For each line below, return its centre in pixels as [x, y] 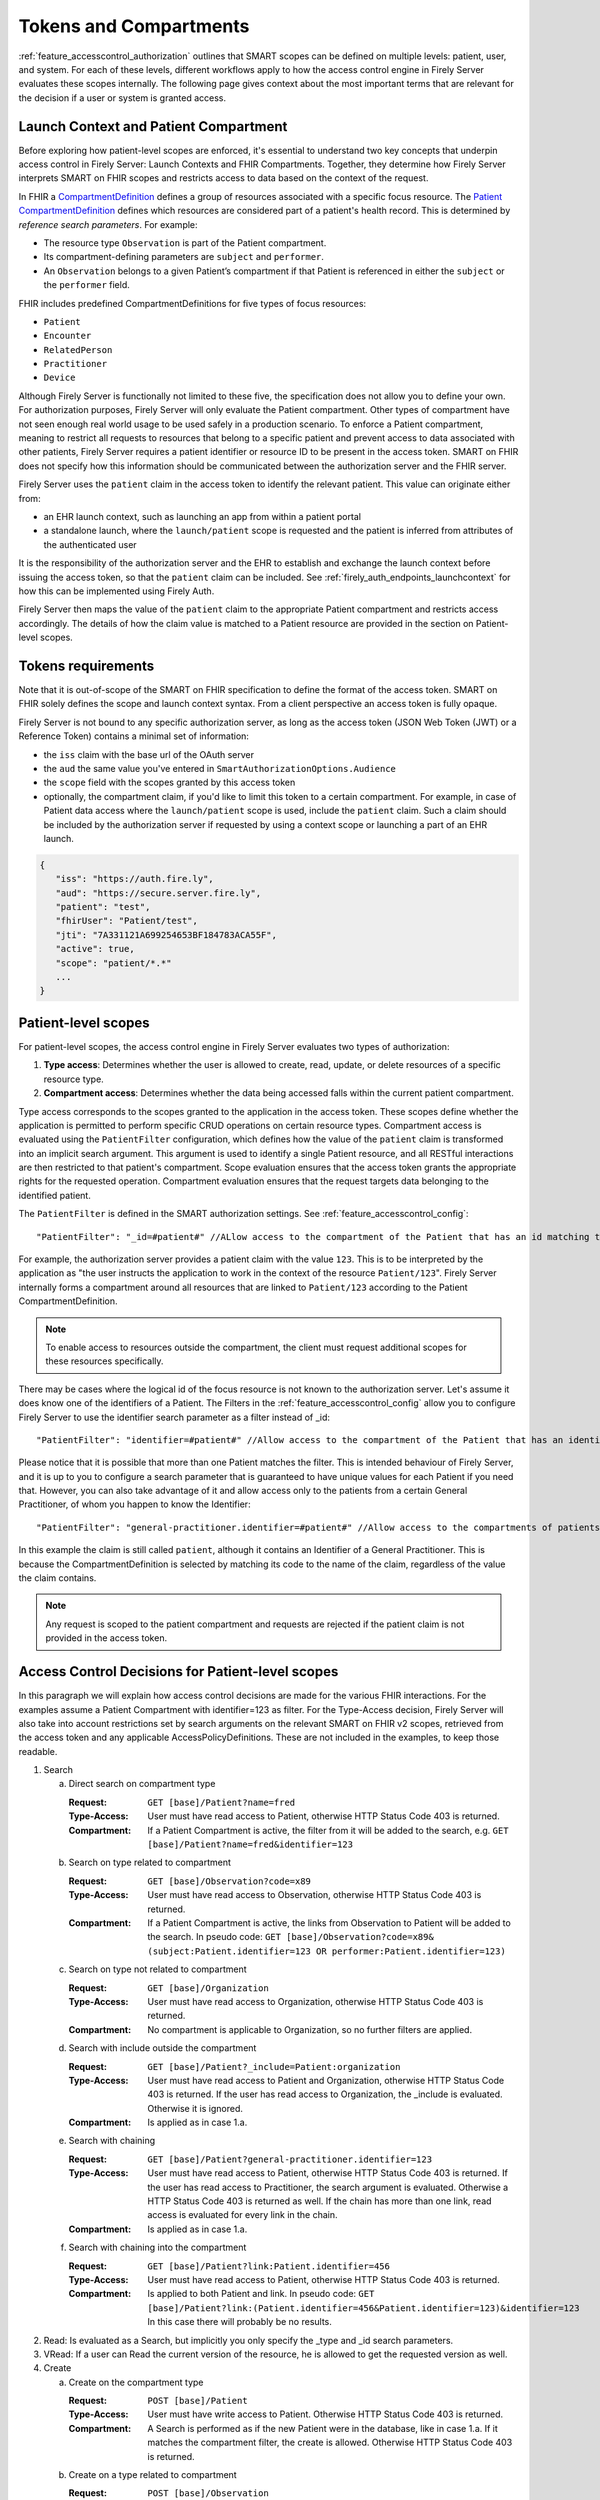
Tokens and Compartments [134, 26]
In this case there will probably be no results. [239, 2322]
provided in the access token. [106, 1638]
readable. [38, 1751]
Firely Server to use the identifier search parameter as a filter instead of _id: [174, 1417]
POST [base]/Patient [198, 2401]
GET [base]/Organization [208, 1988]
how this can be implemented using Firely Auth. [116, 591]
